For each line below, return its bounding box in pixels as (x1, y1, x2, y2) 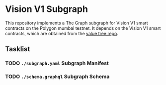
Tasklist (5, 45, 30, 53)
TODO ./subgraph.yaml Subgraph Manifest (5, 60, 109, 67)
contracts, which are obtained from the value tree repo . (5, 30, 118, 36)
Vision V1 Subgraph (5, 3, 88, 15)
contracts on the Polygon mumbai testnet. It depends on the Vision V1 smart (5, 25, 161, 31)
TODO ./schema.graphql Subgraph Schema (5, 73, 110, 80)
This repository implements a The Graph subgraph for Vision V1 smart (5, 20, 148, 26)
